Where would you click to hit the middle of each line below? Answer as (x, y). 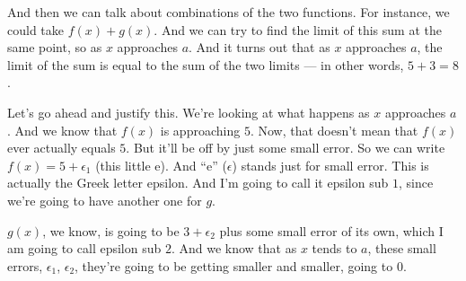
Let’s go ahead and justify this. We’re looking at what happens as (189, 112)
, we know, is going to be (111, 230)
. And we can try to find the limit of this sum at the (298, 29)
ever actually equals (62, 148)
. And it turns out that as (259, 47)
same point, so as (55, 47)
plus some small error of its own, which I (331, 230)
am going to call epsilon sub (84, 248)
